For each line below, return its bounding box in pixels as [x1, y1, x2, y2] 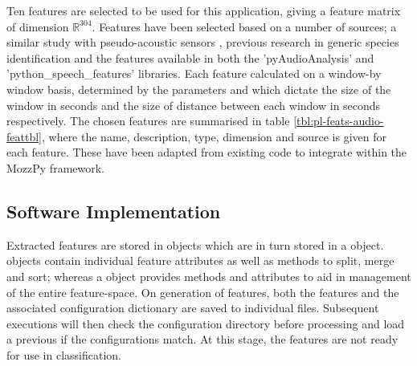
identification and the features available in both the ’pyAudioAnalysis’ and [6, 49, 374, 66]
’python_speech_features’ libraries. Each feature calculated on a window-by [6, 65, 382, 82]
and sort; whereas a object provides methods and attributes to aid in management [6, 267, 411, 284]
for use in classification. [6, 346, 121, 363]
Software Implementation [6, 198, 221, 223]
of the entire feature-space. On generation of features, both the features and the [6, 283, 399, 300]
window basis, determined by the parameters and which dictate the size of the [6, 80, 391, 97]
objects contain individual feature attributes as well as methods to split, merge [6, 252, 395, 269]
